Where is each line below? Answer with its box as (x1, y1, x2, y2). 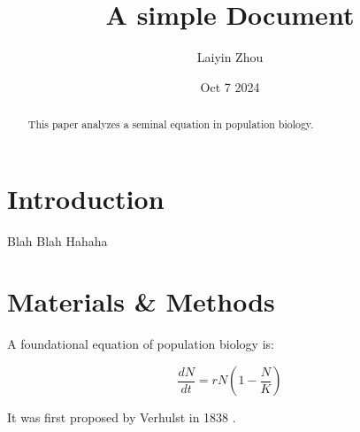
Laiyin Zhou (196, 48, 264, 66)
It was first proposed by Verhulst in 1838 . (7, 408, 236, 427)
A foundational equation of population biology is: (7, 335, 274, 353)
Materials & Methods (7, 283, 275, 320)
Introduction (7, 180, 165, 216)
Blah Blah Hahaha (7, 231, 108, 250)
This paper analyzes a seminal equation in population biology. (27, 117, 314, 132)
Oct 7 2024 (200, 77, 260, 96)
